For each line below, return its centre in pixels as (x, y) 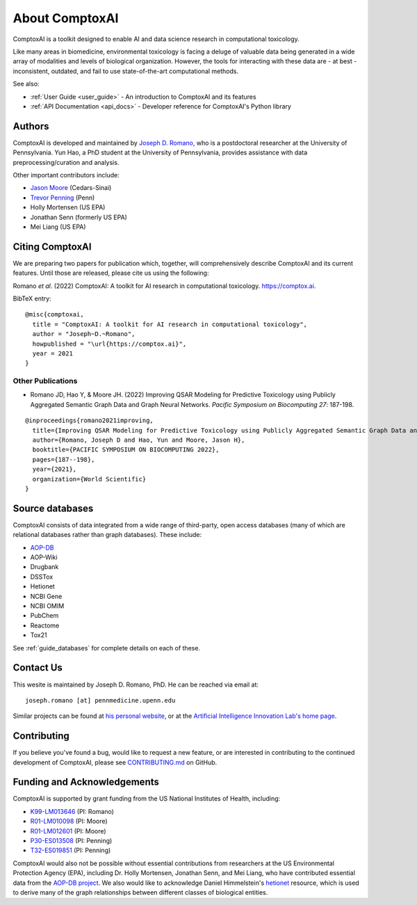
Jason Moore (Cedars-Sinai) (71, 188)
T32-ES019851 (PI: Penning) (71, 850)
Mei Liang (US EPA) (58, 227)
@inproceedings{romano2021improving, (90, 421)
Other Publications (45, 381)
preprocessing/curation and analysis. (66, 162)
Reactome (45, 625)
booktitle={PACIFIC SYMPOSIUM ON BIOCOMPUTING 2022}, (126, 450)
